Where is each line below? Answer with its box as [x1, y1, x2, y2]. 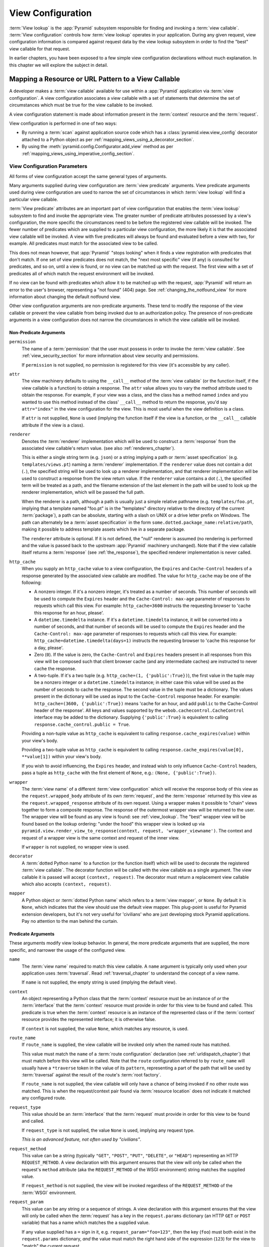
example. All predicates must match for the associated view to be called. [9, 240, 158, 246]
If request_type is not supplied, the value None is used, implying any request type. [21, 1127, 195, 1133]
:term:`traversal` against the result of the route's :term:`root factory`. [21, 1071, 161, 1077]
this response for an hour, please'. [34, 610, 104, 616]
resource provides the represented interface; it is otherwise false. [21, 1017, 156, 1023]
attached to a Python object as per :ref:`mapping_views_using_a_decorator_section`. [21, 136, 194, 142]
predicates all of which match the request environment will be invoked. [9, 270, 154, 276]
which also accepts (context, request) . [21, 881, 112, 887]
